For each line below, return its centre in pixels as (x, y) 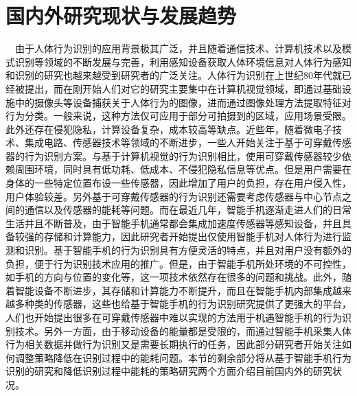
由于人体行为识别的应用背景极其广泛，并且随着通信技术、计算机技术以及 (178, 48)
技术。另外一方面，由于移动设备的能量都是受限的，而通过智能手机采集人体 (183, 330)
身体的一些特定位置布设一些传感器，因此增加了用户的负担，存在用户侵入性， (178, 183)
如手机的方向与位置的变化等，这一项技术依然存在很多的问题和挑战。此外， (174, 277)
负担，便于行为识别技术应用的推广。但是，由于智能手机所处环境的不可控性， (178, 263)
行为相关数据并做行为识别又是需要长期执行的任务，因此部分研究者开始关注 (174, 344)
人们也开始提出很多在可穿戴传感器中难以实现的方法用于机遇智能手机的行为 (174, 317)
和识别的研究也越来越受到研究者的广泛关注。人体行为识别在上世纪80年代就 (174, 75)
